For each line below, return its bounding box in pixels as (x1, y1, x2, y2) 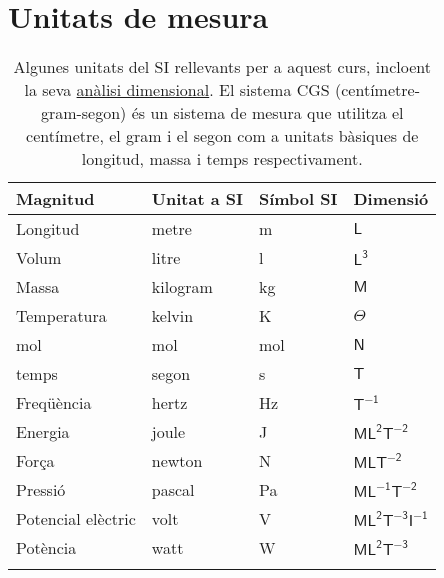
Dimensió (353, 187, 429, 211)
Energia (16, 420, 70, 444)
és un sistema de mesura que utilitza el (131, 101, 404, 125)
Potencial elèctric (16, 507, 136, 531)
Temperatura (16, 304, 107, 328)
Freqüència (16, 391, 92, 415)
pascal (151, 478, 195, 502)
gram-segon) (40, 101, 127, 125)
